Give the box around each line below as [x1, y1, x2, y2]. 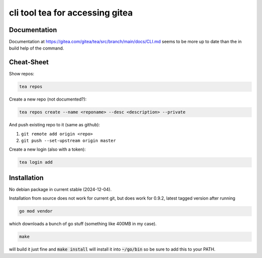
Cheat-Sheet [9, 58, 49, 67]
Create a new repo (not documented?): [9, 96, 87, 102]
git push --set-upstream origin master [21, 138, 116, 143]
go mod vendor [19, 208, 53, 214]
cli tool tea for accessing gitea [9, 7, 133, 18]
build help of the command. [9, 45, 64, 51]
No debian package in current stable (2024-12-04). [9, 186, 112, 192]
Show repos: [9, 71, 34, 77]
